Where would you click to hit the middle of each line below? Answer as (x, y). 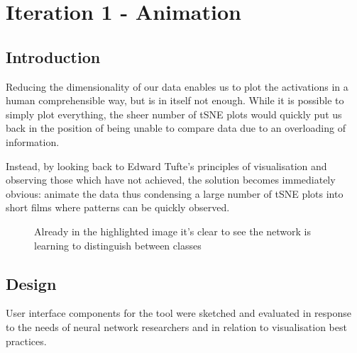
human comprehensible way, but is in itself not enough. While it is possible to (175, 100)
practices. (26, 341)
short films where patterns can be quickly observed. (118, 207)
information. (33, 141)
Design (31, 283)
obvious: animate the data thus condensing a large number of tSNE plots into (175, 193)
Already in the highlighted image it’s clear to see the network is (172, 231)
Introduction (53, 56)
